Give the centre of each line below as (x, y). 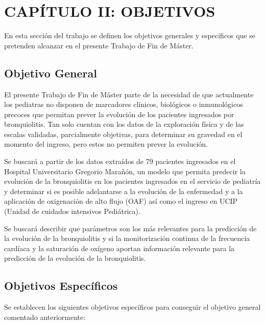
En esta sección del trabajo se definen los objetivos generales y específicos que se (130, 35)
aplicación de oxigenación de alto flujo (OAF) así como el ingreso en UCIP (121, 201)
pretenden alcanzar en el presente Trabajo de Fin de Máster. (99, 45)
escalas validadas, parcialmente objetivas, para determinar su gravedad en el (123, 134)
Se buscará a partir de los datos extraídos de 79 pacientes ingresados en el (120, 161)
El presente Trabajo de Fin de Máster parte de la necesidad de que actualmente (129, 94)
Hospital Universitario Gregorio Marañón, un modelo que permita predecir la (125, 171)
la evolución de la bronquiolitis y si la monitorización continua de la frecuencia (127, 238)
